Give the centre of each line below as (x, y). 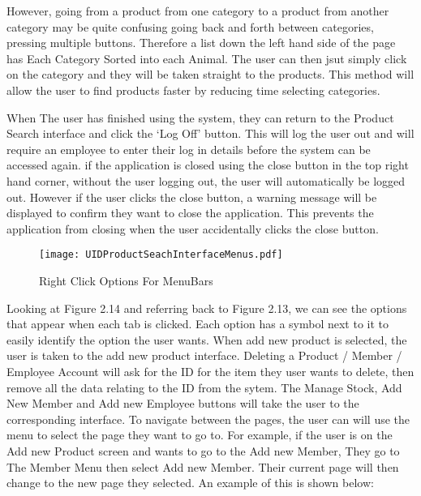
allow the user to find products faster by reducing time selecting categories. (193, 90)
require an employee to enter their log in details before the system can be (189, 149)
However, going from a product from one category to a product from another (198, 11)
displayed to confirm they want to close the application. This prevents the (190, 213)
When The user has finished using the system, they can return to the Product (200, 117)
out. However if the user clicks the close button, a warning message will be (192, 197)
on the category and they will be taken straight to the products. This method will (210, 74)
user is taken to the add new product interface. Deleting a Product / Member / (204, 355)
